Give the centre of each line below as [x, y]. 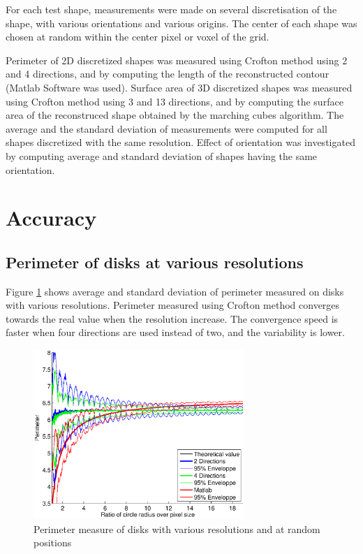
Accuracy [51, 218]
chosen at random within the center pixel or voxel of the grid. [138, 37]
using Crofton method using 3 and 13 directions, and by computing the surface [175, 101]
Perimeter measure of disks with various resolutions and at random [177, 529]
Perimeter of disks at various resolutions [155, 262]
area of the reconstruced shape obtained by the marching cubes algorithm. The [175, 115]
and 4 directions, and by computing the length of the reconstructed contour [168, 74]
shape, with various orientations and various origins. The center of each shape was [181, 23]
